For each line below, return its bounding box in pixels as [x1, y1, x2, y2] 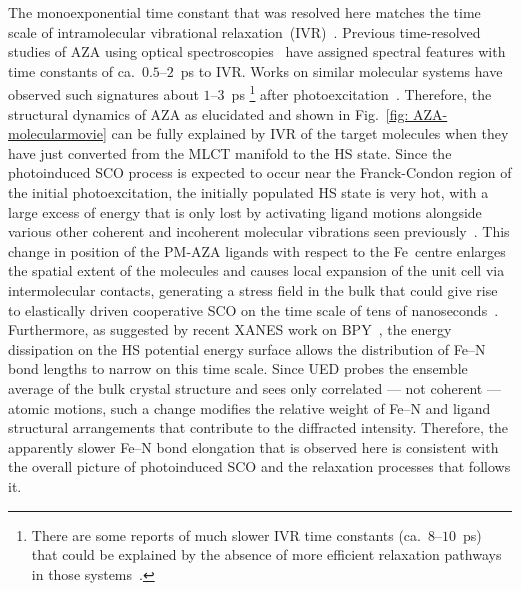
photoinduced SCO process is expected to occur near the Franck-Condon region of [8, 162, 512, 183]
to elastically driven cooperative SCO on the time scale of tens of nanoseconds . [8, 299, 499, 320]
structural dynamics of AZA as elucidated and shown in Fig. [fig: [8, 103, 409, 124]
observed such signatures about [8, 84, 199, 105]
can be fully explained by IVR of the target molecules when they [111, 123, 509, 144]
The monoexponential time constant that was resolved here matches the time [8, 2, 481, 22]
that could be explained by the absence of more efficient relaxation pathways [31, 544, 502, 565]
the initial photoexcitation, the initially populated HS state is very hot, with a [8, 182, 489, 202]
